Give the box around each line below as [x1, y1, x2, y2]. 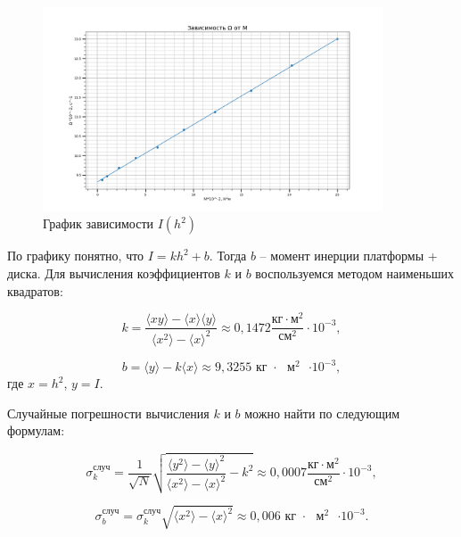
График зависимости [43, 214, 154, 233]
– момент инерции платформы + [259, 246, 438, 265]
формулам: [7, 421, 65, 440]
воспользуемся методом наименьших [255, 263, 454, 282]
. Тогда [209, 246, 247, 265]
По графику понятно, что [7, 246, 144, 265]
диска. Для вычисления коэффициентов [7, 263, 220, 282]
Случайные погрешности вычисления [7, 403, 210, 422]
